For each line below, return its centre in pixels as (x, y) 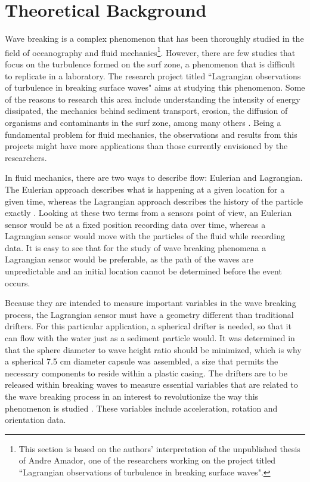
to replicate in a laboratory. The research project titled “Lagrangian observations (153, 75)
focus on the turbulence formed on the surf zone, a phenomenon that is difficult (150, 64)
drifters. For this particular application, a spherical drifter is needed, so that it (148, 326)
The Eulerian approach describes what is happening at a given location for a (145, 189)
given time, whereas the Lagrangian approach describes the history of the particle (154, 201)
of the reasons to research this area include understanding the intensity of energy (153, 99)
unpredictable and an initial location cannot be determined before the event (143, 271)
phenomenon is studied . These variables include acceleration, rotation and (141, 408)
